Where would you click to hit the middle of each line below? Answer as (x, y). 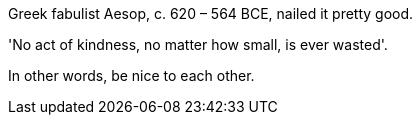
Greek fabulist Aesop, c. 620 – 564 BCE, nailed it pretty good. (211, 13)
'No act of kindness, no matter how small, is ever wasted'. (198, 44)
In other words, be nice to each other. (131, 75)
